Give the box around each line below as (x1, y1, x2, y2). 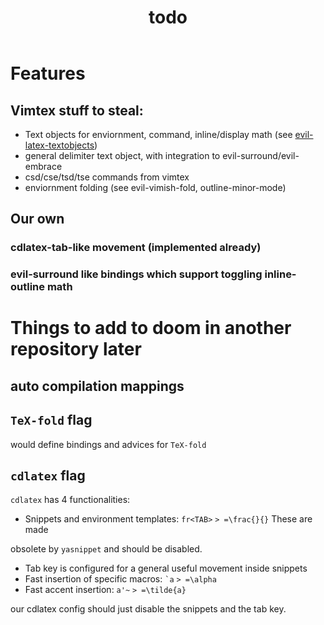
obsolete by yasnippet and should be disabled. (10, 543, 203, 555)
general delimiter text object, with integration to (24, 150, 221, 161)
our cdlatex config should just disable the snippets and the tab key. (10, 603, 287, 615)
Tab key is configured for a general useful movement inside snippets (24, 562, 308, 575)
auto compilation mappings (10, 377, 185, 395)
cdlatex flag (10, 467, 86, 485)
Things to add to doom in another (10, 317, 292, 340)
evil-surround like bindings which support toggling (10, 267, 263, 281)
